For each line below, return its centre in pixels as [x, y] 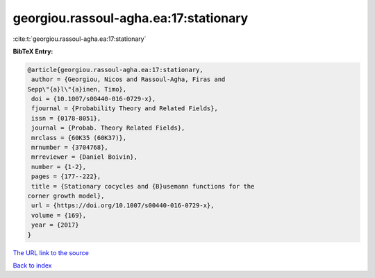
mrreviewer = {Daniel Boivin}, [85, 157]
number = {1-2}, [59, 167]
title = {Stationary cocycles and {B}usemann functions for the [143, 186]
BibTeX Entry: [33, 51]
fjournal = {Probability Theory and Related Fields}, [125, 108]
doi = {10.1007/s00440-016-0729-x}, [94, 99]
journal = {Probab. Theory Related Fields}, [108, 128]
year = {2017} [55, 225]
